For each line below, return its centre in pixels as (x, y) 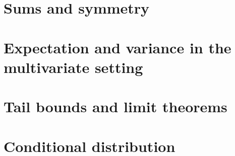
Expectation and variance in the (117, 47)
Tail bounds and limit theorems (115, 106)
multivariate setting (73, 67)
